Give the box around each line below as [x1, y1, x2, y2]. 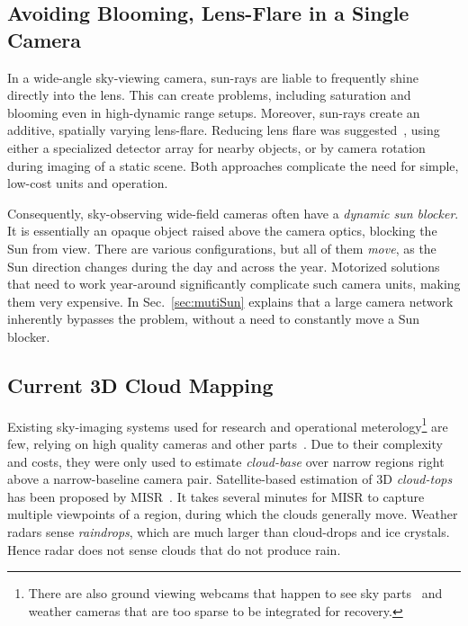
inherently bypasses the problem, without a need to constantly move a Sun [7, 309, 420, 328]
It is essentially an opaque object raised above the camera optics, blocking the [7, 221, 437, 240]
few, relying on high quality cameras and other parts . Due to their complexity [7, 434, 443, 452]
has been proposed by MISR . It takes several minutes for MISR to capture [7, 487, 425, 505]
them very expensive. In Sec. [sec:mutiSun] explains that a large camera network [7, 291, 454, 310]
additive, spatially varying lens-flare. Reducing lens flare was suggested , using [7, 121, 440, 139]
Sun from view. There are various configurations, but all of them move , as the [7, 238, 436, 257]
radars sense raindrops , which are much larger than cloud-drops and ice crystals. [7, 522, 450, 541]
